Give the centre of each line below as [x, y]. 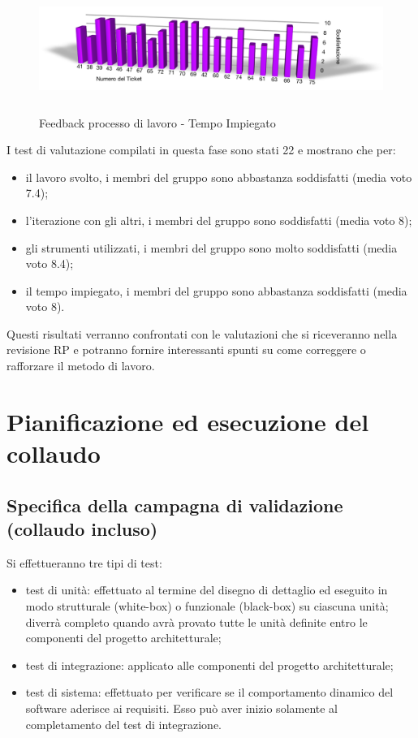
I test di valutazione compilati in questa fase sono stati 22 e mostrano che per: [201, 150]
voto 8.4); [50, 263]
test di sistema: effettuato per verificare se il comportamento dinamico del [209, 692]
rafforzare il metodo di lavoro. [81, 366]
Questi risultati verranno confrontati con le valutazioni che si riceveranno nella [202, 333]
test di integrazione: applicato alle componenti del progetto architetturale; [209, 665]
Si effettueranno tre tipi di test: [84, 562]
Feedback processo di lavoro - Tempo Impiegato [157, 122]
